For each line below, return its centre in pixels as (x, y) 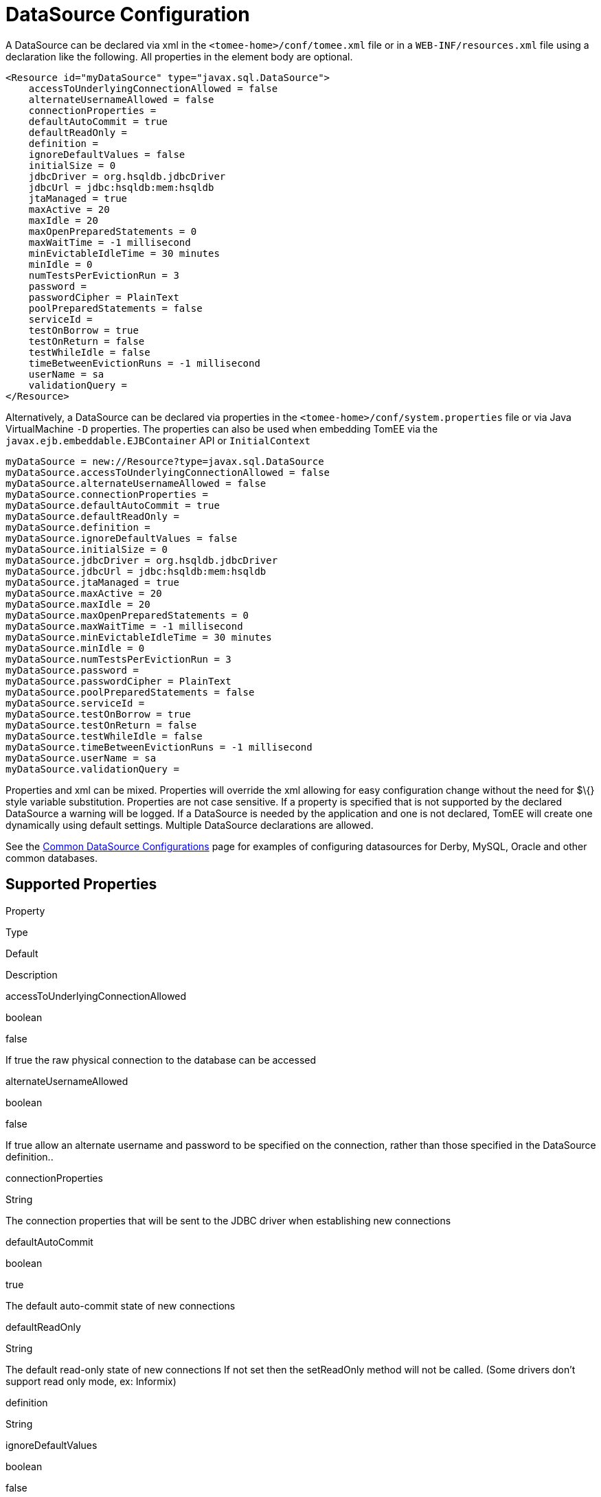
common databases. (52, 858)
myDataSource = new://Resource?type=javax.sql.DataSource (165, 461)
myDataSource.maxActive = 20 (84, 593)
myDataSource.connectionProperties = (107, 494)
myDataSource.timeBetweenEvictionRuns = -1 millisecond (159, 747)
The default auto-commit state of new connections (121, 1305)
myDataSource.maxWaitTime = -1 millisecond (124, 626)
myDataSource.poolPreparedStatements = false (130, 692)
